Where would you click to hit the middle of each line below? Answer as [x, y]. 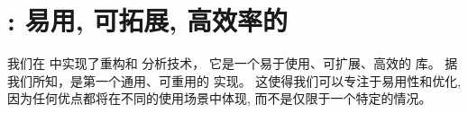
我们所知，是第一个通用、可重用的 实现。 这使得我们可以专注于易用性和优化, [234, 80]
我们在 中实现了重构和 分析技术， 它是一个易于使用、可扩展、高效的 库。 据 [233, 63]
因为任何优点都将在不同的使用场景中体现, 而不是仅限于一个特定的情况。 [220, 98]
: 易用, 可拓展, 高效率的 [147, 20]
